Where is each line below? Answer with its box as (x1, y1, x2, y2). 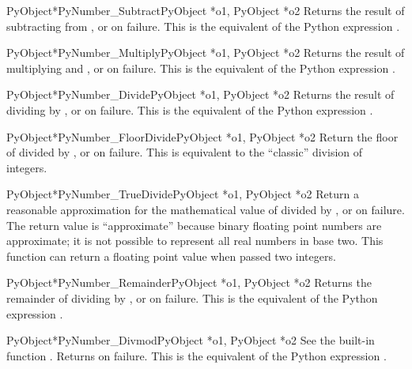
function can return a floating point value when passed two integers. (6, 247, 336, 264)
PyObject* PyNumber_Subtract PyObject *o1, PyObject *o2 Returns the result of (6, 2, 405, 18)
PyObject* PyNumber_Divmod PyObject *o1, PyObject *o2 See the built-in (6, 332, 375, 348)
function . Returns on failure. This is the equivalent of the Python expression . (6, 347, 387, 363)
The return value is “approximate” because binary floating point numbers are (6, 217, 382, 233)
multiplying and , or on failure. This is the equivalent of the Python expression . (6, 59, 395, 76)
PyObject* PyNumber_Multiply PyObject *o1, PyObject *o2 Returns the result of (6, 44, 405, 61)
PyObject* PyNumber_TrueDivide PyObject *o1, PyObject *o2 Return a (6, 186, 359, 202)
